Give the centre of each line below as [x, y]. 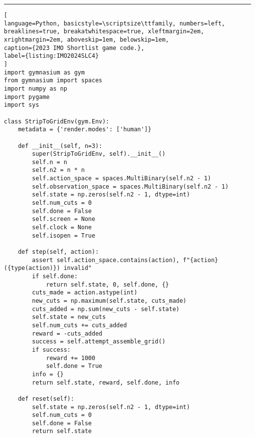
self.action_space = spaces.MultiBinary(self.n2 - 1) [122, 179]
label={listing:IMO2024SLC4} [51, 56]
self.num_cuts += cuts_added [79, 325]
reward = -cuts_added [67, 333]
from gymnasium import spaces [53, 81]
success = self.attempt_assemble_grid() [99, 342]
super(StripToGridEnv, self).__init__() [99, 154]
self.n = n [50, 162]
